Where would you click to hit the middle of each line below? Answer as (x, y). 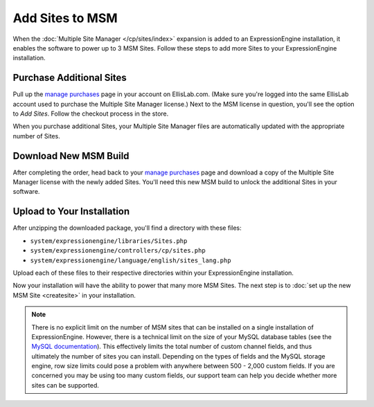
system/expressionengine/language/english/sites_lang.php (131, 260)
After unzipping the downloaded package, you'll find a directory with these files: (127, 228)
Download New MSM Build (71, 156)
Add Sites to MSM (65, 18)
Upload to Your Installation (71, 211)
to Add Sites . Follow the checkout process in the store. (91, 114)
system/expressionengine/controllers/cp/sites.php (118, 251)
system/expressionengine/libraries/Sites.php (109, 241)
